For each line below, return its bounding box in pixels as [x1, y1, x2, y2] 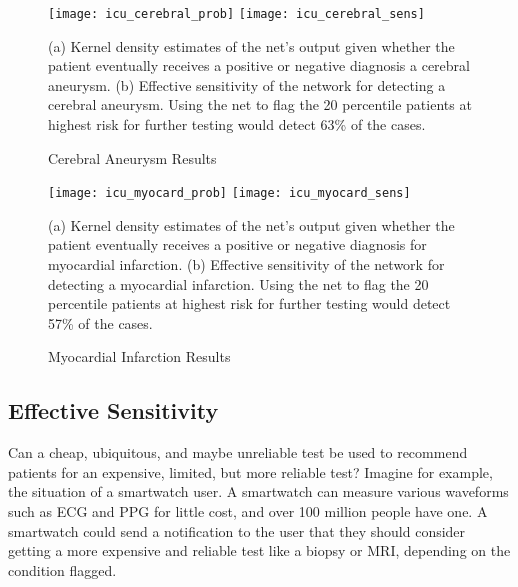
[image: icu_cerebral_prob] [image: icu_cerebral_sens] [48, 7, 425, 21]
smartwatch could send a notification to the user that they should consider [8, 520, 466, 541]
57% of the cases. [48, 312, 153, 333]
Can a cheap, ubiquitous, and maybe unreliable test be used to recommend [8, 442, 468, 463]
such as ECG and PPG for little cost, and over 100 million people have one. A [8, 501, 488, 522]
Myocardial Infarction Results [48, 346, 231, 367]
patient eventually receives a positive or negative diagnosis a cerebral [48, 55, 470, 76]
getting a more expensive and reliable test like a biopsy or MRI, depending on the [8, 540, 511, 561]
